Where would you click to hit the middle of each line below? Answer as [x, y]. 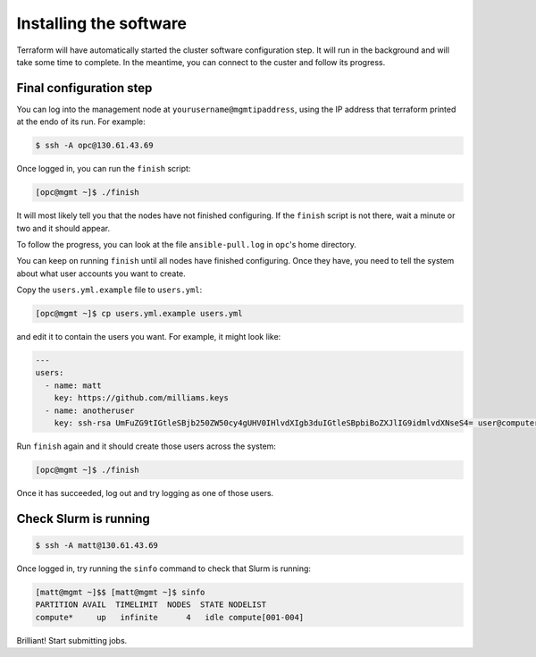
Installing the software [102, 23]
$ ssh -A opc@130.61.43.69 [94, 146]
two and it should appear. [63, 228]
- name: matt [73, 385]
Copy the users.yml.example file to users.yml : [109, 290]
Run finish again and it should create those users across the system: [147, 446]
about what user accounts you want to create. [101, 274]
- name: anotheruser [90, 410]
